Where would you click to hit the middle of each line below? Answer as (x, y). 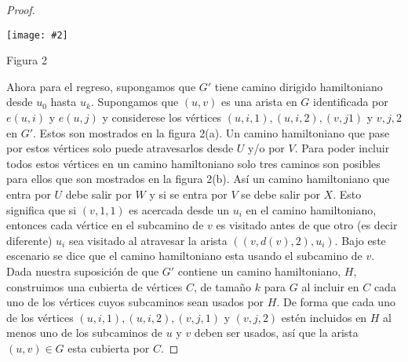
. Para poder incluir (342, 148)
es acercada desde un (179, 209)
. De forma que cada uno (336, 302)
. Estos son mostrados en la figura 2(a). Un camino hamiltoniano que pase (211, 132)
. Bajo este (360, 240)
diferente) (29, 240)
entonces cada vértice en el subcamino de (105, 225)
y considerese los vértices (162, 117)
